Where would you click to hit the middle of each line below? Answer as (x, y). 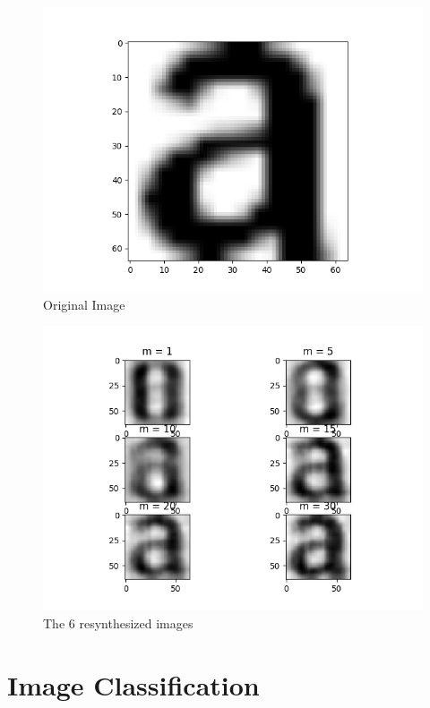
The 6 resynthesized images (118, 623)
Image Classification (133, 684)
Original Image (84, 304)
